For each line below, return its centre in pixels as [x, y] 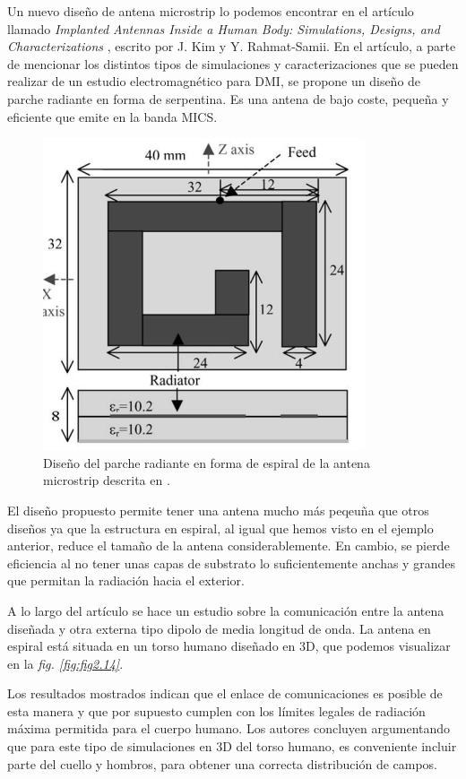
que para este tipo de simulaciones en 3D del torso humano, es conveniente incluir [232, 746]
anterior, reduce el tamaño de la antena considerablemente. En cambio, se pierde [229, 545]
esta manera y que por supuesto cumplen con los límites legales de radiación [216, 710]
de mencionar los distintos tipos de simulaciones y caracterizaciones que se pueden [233, 63]
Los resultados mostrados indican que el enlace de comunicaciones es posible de [225, 693]
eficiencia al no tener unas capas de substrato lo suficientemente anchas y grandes [231, 563]
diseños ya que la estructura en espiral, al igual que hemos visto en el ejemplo [220, 528]
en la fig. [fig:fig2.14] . [65, 663]
